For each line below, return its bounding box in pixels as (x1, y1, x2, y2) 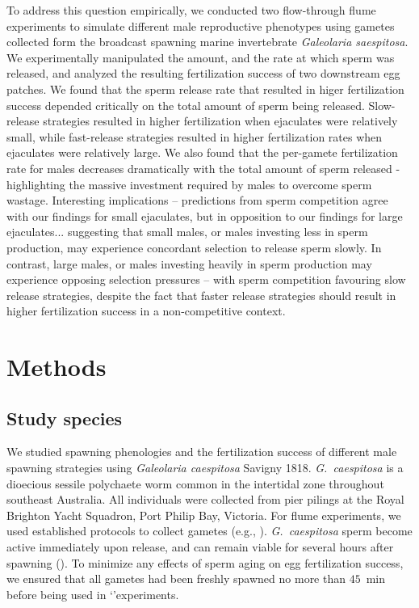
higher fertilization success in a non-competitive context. (6, 302, 286, 319)
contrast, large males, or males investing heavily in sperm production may (6, 255, 372, 272)
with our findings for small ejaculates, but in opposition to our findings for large (6, 207, 403, 224)
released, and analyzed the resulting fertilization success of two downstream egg (6, 65, 400, 82)
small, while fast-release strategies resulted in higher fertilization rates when (6, 128, 383, 145)
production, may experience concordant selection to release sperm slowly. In (6, 239, 382, 255)
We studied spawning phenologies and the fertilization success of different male (6, 443, 397, 460)
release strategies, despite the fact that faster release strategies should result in (6, 286, 396, 303)
